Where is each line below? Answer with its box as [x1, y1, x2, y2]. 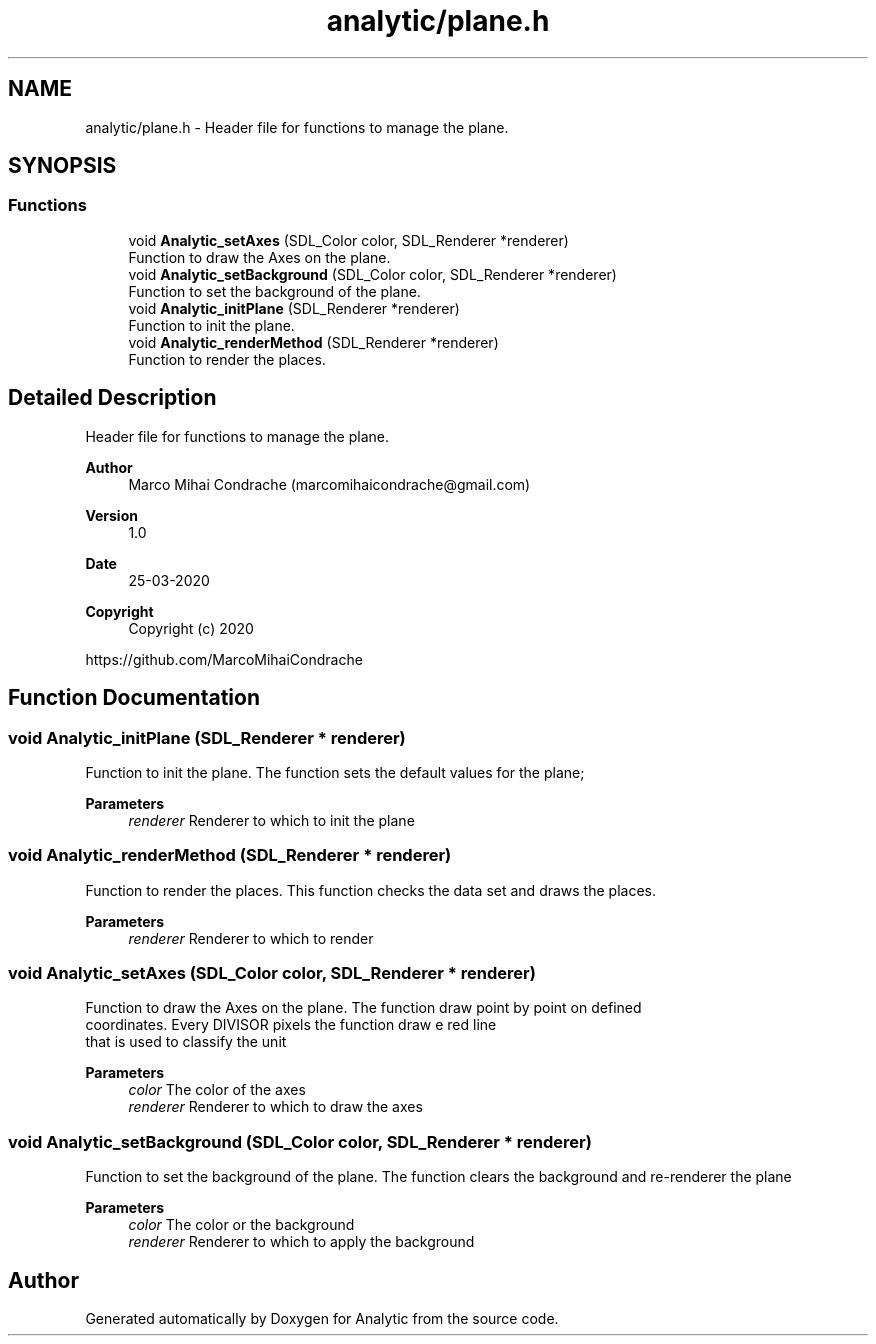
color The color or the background [128, 1216, 355, 1234]
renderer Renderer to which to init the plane [128, 811, 415, 829]
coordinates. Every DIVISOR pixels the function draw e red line [85, 1016, 497, 1034]
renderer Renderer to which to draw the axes [128, 1098, 423, 1116]
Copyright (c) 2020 [128, 619, 254, 637]
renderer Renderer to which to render [128, 929, 374, 947]
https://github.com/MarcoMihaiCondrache [85, 650, 363, 668]
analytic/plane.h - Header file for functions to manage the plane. [85, 118, 509, 136]
